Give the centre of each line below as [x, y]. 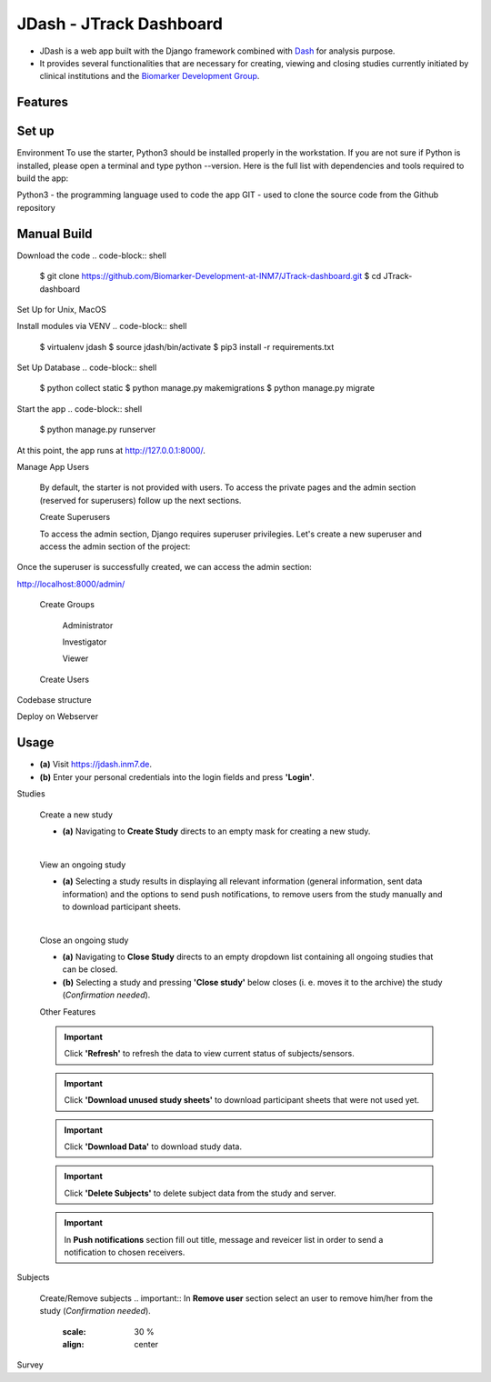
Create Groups [67, 605]
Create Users [65, 679]
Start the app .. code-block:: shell [80, 408]
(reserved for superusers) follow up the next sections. [140, 500]
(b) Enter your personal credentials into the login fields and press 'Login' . [177, 776]
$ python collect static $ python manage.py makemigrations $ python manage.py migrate [207, 388]
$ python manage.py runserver [98, 430]
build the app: [43, 178]
